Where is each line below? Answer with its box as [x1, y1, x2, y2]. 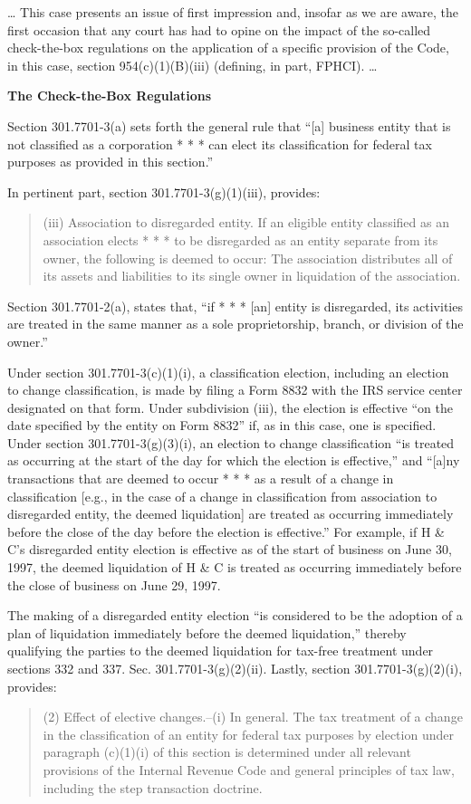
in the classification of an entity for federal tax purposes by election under [43, 724, 454, 743]
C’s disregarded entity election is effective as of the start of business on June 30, [7, 540, 452, 559]
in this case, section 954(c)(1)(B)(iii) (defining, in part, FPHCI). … [7, 55, 378, 74]
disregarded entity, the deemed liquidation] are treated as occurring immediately [7, 504, 454, 523]
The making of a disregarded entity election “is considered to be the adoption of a [7, 606, 463, 625]
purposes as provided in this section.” [7, 152, 214, 171]
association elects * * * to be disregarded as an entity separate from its [43, 230, 438, 249]
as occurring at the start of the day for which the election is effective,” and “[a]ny [7, 451, 460, 470]
